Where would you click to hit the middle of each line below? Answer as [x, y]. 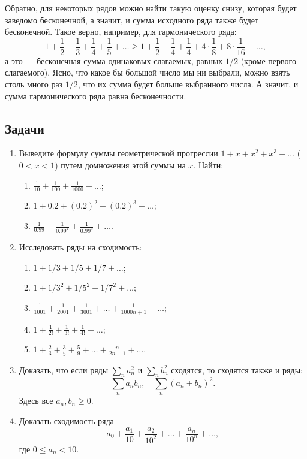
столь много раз [34, 84]
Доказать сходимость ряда [66, 420]
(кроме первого [268, 60]
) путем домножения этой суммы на [120, 165]
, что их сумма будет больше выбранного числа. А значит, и [188, 84]
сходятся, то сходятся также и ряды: [237, 369]
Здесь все [36, 401]
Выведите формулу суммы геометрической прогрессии [118, 153]
